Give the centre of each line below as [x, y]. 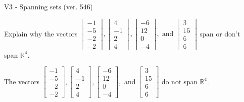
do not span [180, 81]
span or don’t [220, 33]
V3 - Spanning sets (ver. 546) [49, 6]
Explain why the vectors [41, 33]
